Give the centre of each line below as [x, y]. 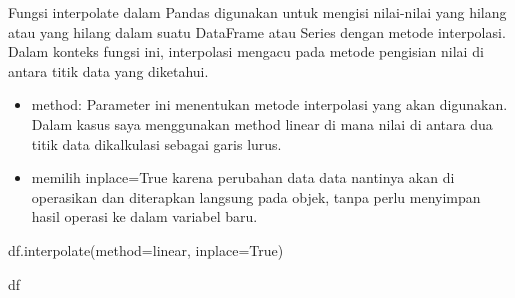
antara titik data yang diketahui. [108, 70]
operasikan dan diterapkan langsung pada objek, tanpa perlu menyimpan [256, 196]
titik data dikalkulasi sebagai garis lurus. [156, 143]
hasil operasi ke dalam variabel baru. [144, 216]
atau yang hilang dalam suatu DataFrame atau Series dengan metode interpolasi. [257, 31]
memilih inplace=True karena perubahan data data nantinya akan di [243, 177]
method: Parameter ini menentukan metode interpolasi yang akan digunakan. [269, 104]
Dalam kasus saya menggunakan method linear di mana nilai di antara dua [262, 123]
